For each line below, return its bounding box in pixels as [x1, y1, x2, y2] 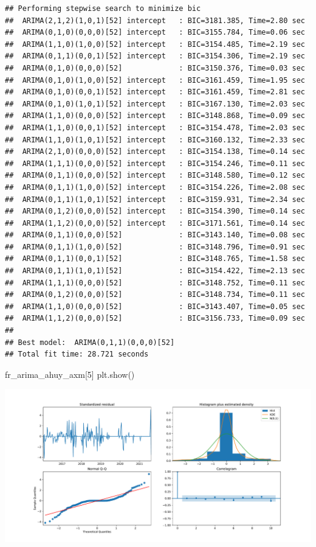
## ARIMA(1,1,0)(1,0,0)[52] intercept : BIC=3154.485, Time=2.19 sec [5, 40, 305, 49]
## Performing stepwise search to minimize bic [5, 4, 201, 13]
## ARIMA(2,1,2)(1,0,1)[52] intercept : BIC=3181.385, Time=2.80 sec [5, 16, 305, 25]
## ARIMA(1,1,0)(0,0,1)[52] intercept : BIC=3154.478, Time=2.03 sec [5, 123, 305, 132]
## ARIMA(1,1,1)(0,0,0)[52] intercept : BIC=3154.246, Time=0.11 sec [5, 159, 305, 168]
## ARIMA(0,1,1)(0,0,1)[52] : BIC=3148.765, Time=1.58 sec [5, 254, 305, 263]
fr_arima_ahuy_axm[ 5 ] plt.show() [5, 368, 135, 380]
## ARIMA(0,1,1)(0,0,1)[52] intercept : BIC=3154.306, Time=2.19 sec [5, 52, 305, 61]
